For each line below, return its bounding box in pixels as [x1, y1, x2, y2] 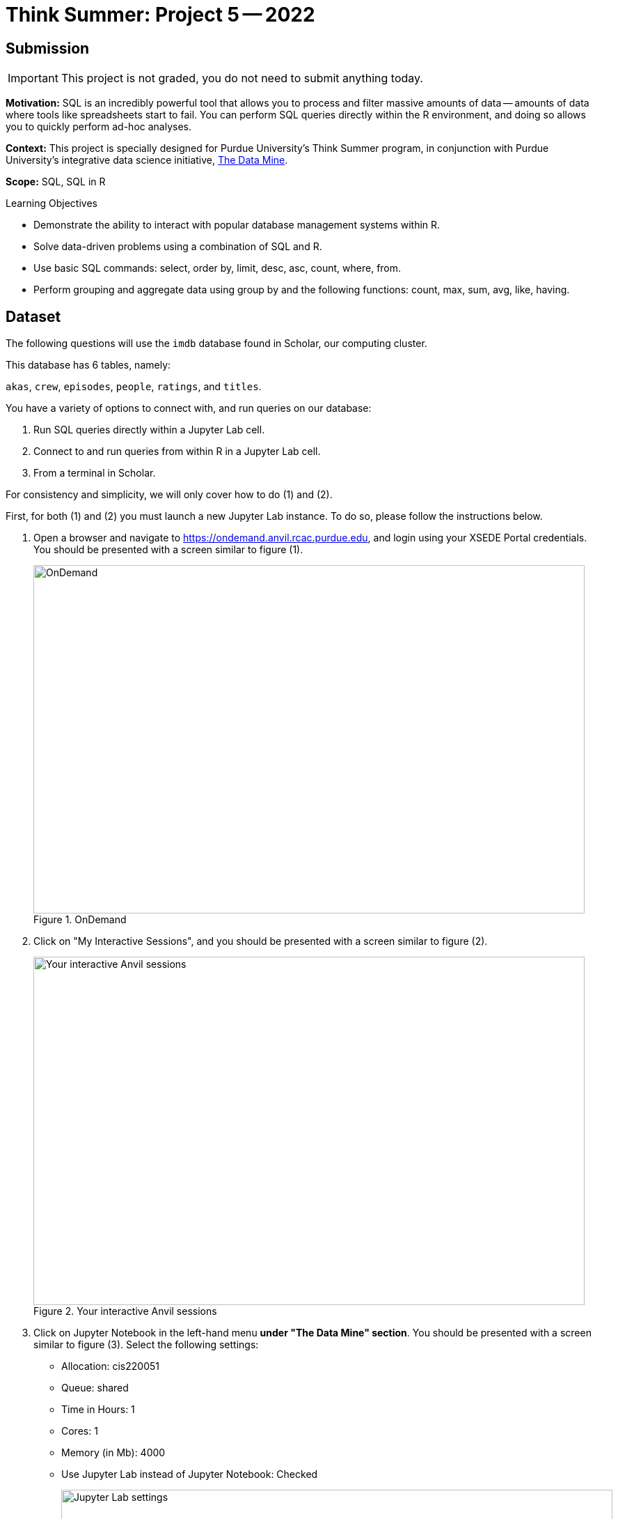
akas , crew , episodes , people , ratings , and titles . [6, 380, 262, 393]
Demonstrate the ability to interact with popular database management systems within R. [33, 219, 441, 231]
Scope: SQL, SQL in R [6, 176, 106, 188]
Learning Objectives [6, 197, 97, 210]
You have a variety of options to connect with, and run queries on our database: [6, 402, 372, 415]
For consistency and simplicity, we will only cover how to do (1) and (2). [6, 488, 333, 501]
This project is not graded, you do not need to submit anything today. [61, 71, 423, 86]
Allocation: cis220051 [61, 1360, 159, 1373]
